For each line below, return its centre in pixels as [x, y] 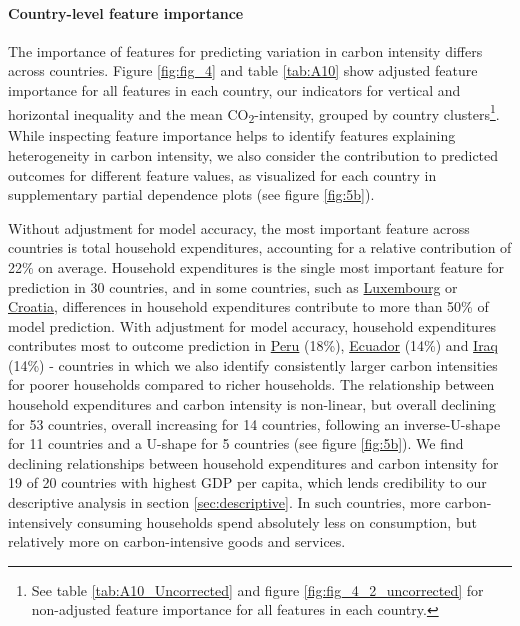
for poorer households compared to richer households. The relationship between [251, 384]
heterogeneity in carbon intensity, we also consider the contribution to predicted [253, 154]
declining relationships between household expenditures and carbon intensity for [253, 462]
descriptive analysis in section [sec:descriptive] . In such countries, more [224, 502]
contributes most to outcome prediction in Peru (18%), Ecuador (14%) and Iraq [253, 345]
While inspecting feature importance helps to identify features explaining [232, 135]
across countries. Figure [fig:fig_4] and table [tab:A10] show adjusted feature [243, 70]
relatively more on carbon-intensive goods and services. [177, 541]
